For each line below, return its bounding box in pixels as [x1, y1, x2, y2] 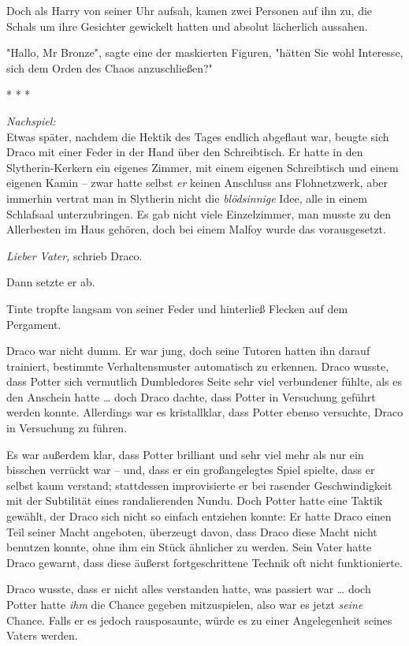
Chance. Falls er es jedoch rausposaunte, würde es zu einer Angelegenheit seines [6, 611, 392, 628]
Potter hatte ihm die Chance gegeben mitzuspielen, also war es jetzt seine [6, 596, 363, 612]
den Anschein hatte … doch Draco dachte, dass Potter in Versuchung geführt [6, 388, 376, 405]
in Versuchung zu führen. [6, 420, 128, 436]
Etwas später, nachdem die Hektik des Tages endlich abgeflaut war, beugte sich [6, 128, 389, 144]
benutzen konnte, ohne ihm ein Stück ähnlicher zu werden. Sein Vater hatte [6, 539, 372, 555]
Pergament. [6, 316, 61, 332]
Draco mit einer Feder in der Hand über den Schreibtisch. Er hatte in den [6, 144, 363, 160]
